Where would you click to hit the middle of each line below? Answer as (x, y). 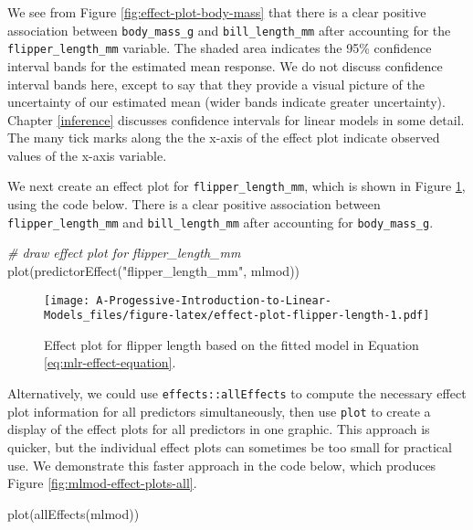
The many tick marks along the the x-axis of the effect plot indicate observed (224, 138)
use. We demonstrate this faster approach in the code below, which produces (222, 465)
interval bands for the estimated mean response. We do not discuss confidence (225, 65)
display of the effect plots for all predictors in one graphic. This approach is (219, 429)
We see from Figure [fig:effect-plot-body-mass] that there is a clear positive (217, 12)
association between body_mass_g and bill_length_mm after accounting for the (229, 30)
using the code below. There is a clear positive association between (194, 204)
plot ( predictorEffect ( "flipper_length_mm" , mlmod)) (154, 270)
